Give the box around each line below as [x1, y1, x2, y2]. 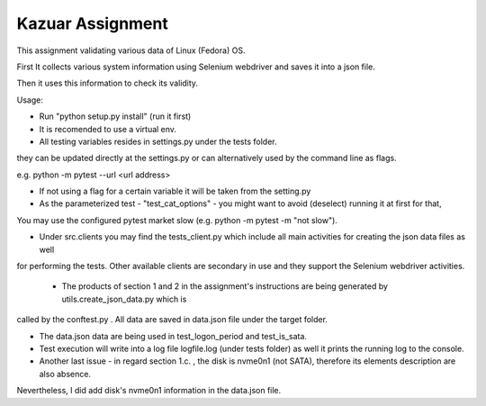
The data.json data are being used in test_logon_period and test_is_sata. [39, 330, 308, 341]
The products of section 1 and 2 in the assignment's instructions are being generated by [61, 281, 389, 292]
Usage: [16, 95, 44, 105]
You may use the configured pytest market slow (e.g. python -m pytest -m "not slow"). [16, 214, 337, 225]
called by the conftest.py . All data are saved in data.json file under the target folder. [16, 314, 328, 325]
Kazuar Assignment [16, 14, 168, 33]
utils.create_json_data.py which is [61, 293, 187, 304]
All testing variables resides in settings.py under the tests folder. [39, 136, 277, 147]
